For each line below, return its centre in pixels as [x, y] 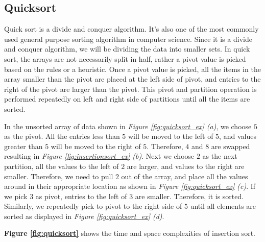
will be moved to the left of [171, 136]
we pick [16, 196]
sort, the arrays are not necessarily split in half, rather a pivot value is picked [125, 58]
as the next [220, 156]
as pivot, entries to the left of [81, 196]
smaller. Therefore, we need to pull [59, 176]
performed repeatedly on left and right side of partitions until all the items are [127, 99]
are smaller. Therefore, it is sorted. [189, 196]
